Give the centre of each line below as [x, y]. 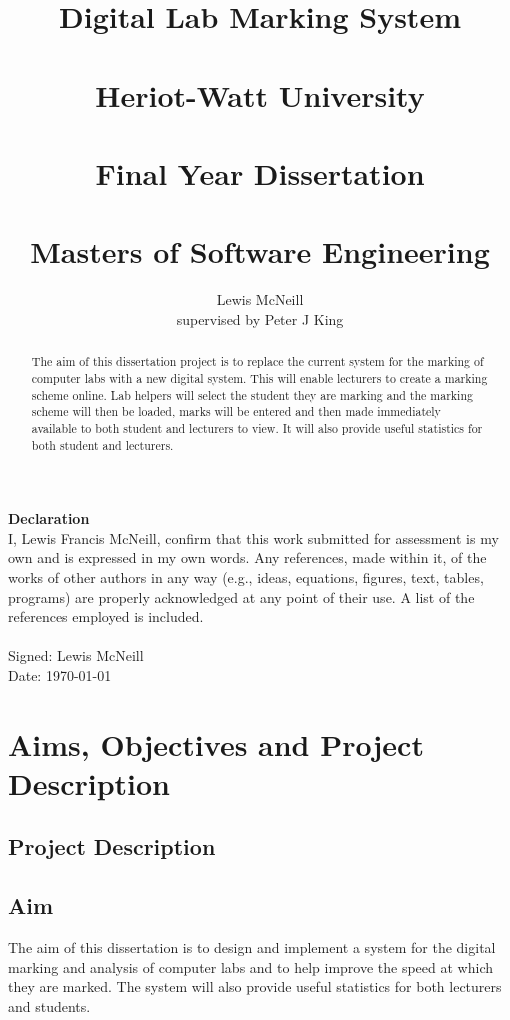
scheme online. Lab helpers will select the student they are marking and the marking [252, 394]
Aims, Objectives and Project [216, 743]
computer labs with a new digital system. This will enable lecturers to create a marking [259, 377]
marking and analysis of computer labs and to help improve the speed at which [250, 966]
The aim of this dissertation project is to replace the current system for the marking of [257, 361]
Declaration [49, 518]
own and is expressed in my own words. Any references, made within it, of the [247, 557]
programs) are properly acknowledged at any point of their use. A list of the [241, 596]
